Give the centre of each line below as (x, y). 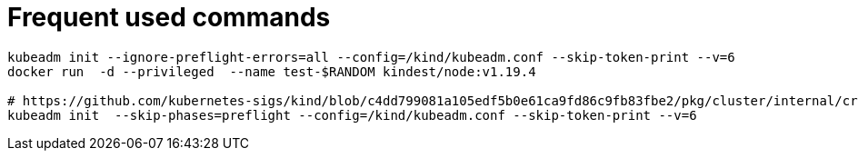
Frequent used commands (169, 17)
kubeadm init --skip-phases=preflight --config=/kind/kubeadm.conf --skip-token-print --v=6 (352, 115)
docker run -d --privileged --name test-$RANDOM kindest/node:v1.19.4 (272, 71)
